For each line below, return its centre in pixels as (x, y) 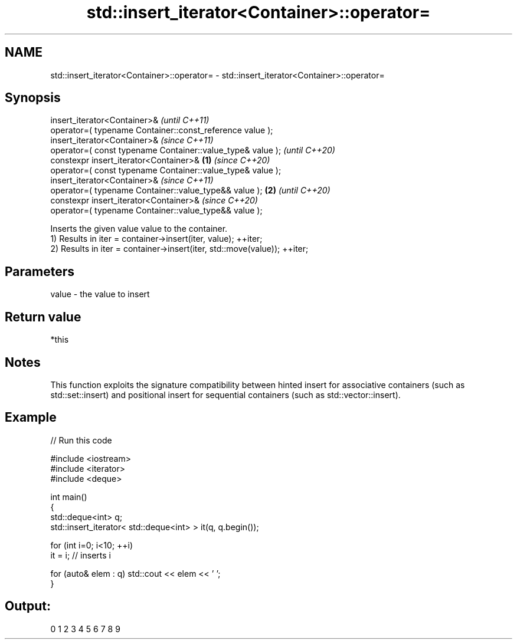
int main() (69, 497)
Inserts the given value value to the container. (139, 229)
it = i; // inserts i (81, 555)
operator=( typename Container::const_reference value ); (162, 130)
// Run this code (81, 440)
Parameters (40, 271)
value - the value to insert (100, 294)
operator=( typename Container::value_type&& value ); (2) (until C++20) (190, 190)
